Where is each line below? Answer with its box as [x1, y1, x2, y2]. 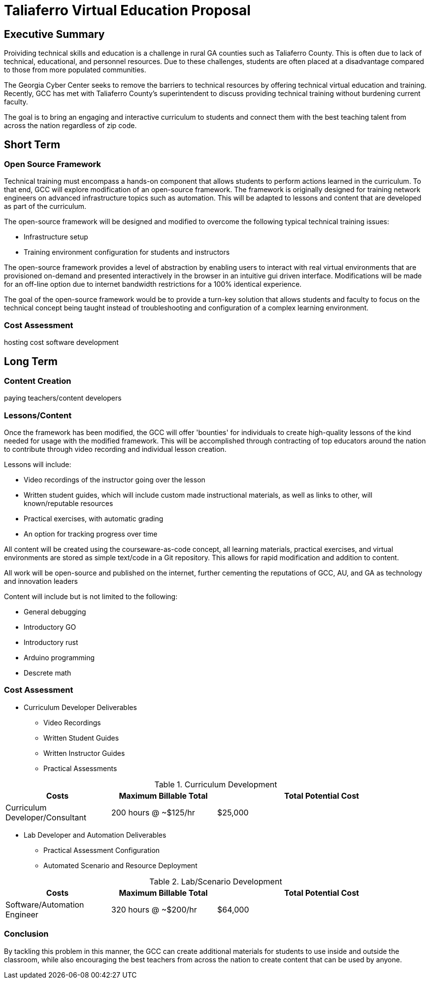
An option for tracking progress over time [24, 530, 158, 539]
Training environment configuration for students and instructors [24, 248, 230, 257]
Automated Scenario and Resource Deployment [43, 861, 198, 870]
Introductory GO [24, 623, 76, 632]
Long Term [4, 355, 58, 368]
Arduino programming [24, 653, 95, 662]
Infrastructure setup [24, 233, 88, 241]
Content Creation [4, 375, 71, 386]
